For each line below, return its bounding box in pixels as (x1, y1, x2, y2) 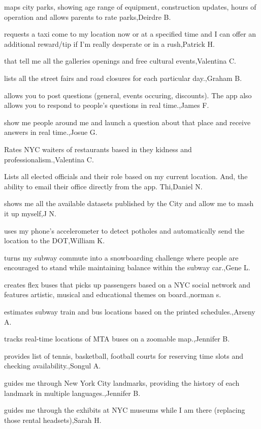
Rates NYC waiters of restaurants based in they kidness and (4, 144, 192, 154)
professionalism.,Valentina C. (4, 154, 94, 164)
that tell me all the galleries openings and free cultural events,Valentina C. (4, 55, 236, 66)
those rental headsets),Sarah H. (4, 414, 102, 425)
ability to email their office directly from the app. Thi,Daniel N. (4, 181, 203, 191)
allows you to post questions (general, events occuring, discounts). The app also (4, 90, 252, 100)
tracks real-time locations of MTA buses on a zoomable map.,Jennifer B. (4, 333, 230, 344)
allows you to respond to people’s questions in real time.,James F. (4, 100, 209, 110)
